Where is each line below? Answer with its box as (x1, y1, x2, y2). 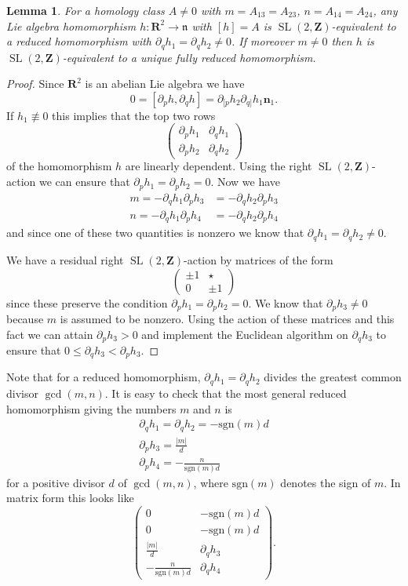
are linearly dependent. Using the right (125, 158, 312, 174)
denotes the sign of (280, 474, 371, 490)
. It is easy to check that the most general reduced (104, 384, 347, 401)
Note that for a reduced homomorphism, (6, 369, 201, 385)
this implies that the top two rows (52, 107, 216, 123)
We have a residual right (6, 251, 124, 268)
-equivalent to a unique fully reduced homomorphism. (62, 49, 316, 65)
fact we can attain (6, 326, 93, 342)
